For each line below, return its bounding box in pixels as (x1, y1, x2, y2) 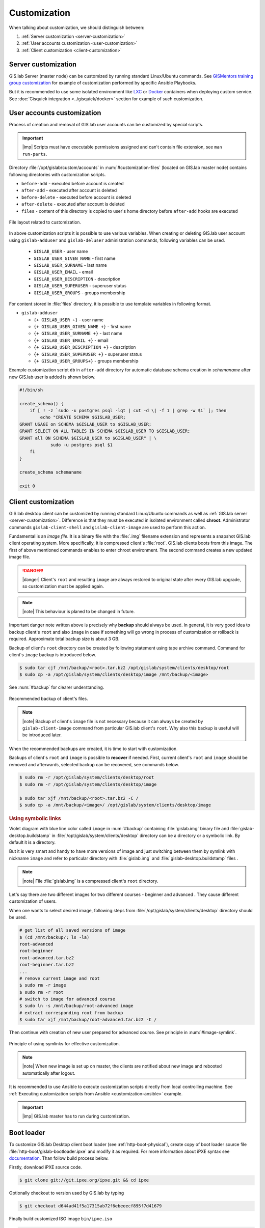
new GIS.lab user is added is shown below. (9, 374, 96, 380)
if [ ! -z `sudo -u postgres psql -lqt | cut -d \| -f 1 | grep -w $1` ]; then (29, 408, 227, 413)
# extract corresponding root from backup (19, 1010, 123, 1015)
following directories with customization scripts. (9, 171, 106, 177)
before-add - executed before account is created (21, 181, 124, 187)
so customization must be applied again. (22, 584, 104, 589)
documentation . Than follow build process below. (9, 1155, 109, 1161)
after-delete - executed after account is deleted (21, 201, 125, 207)
